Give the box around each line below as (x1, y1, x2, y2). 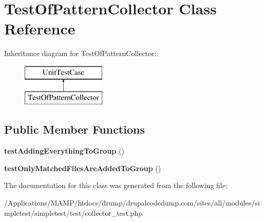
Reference (4, 18, 76, 39)
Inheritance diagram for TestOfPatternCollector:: (4, 48, 159, 59)
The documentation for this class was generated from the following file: (4, 180, 228, 191)
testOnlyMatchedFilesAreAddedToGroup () (4, 162, 161, 173)
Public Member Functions (4, 121, 145, 137)
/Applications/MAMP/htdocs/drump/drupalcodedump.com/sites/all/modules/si (4, 197, 260, 208)
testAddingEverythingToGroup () (4, 145, 124, 156)
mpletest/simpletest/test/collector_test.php (4, 207, 143, 218)
